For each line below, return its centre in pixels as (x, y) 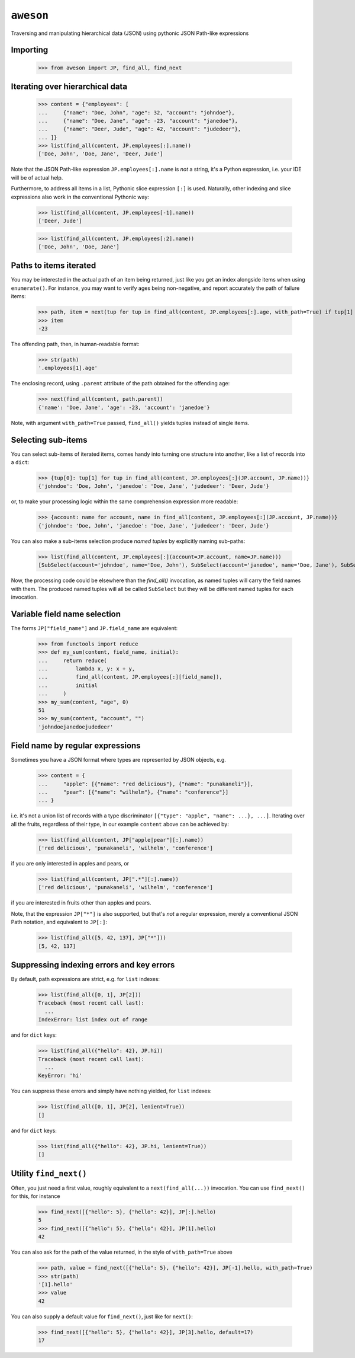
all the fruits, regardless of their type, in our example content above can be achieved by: (120, 824)
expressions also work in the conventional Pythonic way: (80, 197)
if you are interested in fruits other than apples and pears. (81, 903)
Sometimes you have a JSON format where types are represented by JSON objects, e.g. (118, 760)
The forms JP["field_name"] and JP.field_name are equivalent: (94, 628)
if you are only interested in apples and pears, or (70, 864)
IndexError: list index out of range (93, 1020)
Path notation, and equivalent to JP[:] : (59, 922)
